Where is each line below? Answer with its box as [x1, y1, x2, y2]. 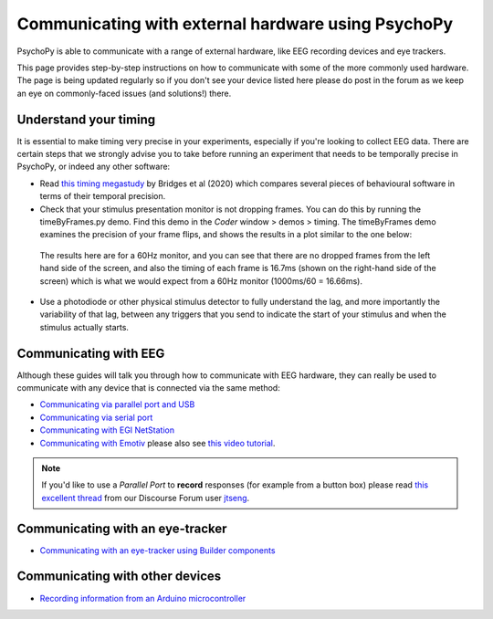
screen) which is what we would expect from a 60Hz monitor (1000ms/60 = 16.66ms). [39, 275, 363, 287]
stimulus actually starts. [39, 321, 130, 332]
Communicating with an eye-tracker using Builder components [39, 544, 276, 556]
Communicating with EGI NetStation [39, 425, 175, 435]
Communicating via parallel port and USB [39, 399, 195, 410]
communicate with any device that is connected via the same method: [16, 383, 280, 393]
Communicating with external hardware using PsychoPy [16, 14, 454, 34]
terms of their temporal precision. [39, 191, 166, 202]
